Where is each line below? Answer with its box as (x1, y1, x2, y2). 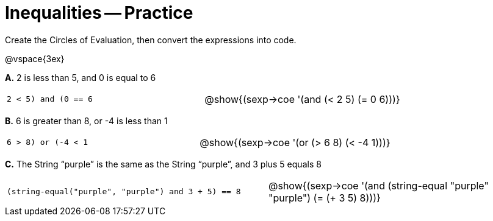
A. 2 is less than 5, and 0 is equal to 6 (5, 72, 156, 83)
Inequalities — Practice (5, 2, 193, 23)
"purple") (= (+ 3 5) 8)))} (268, 191, 381, 204)
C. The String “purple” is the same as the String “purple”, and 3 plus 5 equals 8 (5, 158, 322, 169)
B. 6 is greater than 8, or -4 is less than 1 (5, 115, 168, 126)
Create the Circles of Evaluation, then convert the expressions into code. (5, 34, 297, 45)
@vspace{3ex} (5, 53, 65, 64)
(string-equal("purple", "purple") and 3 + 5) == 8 (7, 187, 241, 197)
